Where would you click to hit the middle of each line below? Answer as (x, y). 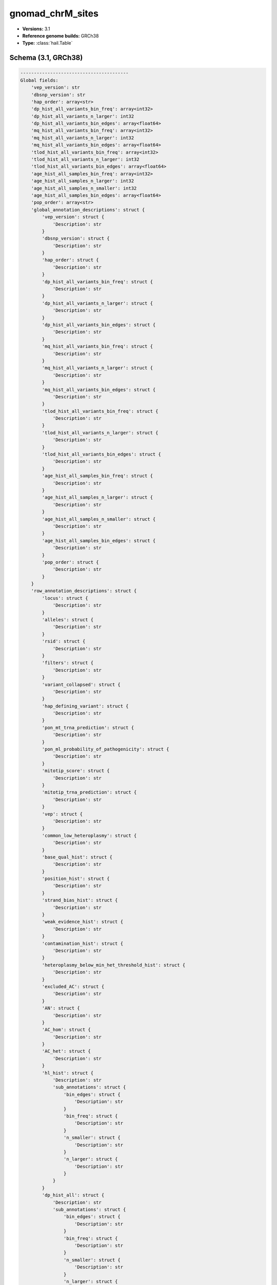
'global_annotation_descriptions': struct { (88, 210)
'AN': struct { (61, 1008)
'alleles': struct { (68, 620)
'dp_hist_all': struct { (73, 1195)
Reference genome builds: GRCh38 (61, 35)
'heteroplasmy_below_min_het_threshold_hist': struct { (114, 965)
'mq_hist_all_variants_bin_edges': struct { (99, 390)
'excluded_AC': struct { (73, 986)
